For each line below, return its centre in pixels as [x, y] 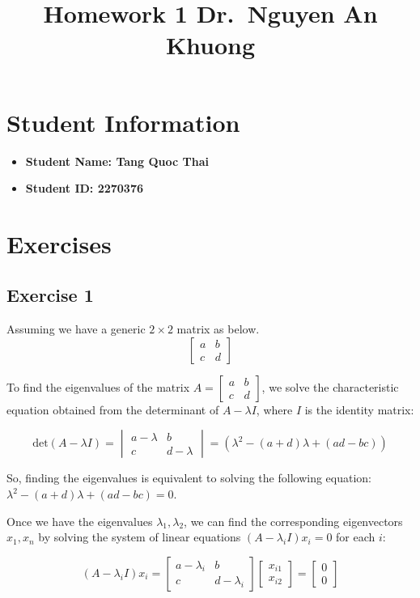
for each [356, 537]
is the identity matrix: [359, 409]
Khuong [210, 45]
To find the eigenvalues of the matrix [98, 386]
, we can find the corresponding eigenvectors [293, 521]
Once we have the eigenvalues [80, 521]
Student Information [123, 122]
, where [274, 409]
